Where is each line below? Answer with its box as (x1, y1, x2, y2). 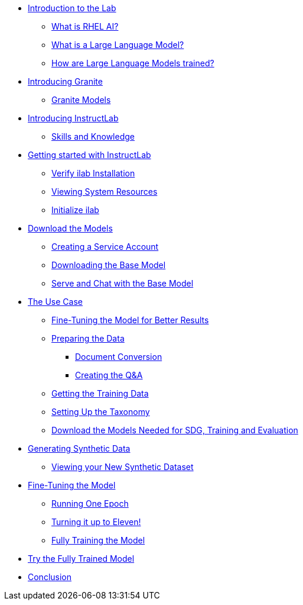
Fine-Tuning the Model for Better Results (51, 315, 209, 325)
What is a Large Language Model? (51, 40, 184, 50)
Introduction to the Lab (28, 3, 116, 13)
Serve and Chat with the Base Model (51, 278, 194, 288)
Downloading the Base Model (51, 260, 166, 270)
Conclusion (28, 572, 72, 582)
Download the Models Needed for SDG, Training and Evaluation (51, 425, 298, 435)
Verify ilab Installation (51, 168, 135, 178)
